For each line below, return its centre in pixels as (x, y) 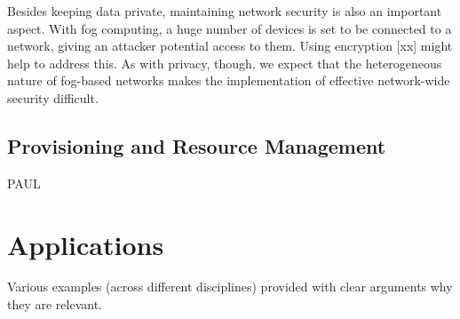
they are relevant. (55, 304)
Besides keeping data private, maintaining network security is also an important (225, 11)
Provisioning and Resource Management (197, 145)
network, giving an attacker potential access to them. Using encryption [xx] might (230, 46)
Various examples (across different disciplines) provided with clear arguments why (230, 287)
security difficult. (53, 97)
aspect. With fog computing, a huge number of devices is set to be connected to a (230, 28)
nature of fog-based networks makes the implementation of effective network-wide (229, 80)
